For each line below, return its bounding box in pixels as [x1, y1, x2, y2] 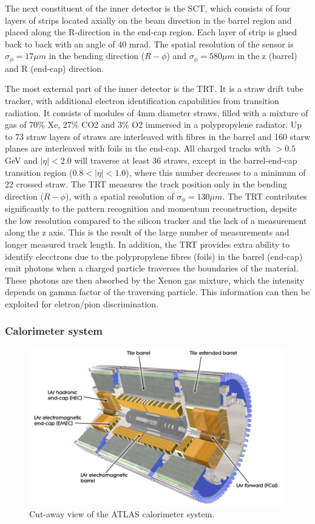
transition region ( [5, 166, 73, 178]
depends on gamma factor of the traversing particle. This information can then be [5, 285, 310, 298]
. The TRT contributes [222, 189, 307, 202]
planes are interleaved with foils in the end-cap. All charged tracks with [5, 142, 271, 155]
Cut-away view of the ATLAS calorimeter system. [29, 508, 215, 520]
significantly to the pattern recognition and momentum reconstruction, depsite [5, 202, 297, 215]
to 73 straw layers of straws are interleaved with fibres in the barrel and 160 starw [5, 130, 311, 142]
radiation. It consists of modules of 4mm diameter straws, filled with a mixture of [5, 106, 308, 119]
